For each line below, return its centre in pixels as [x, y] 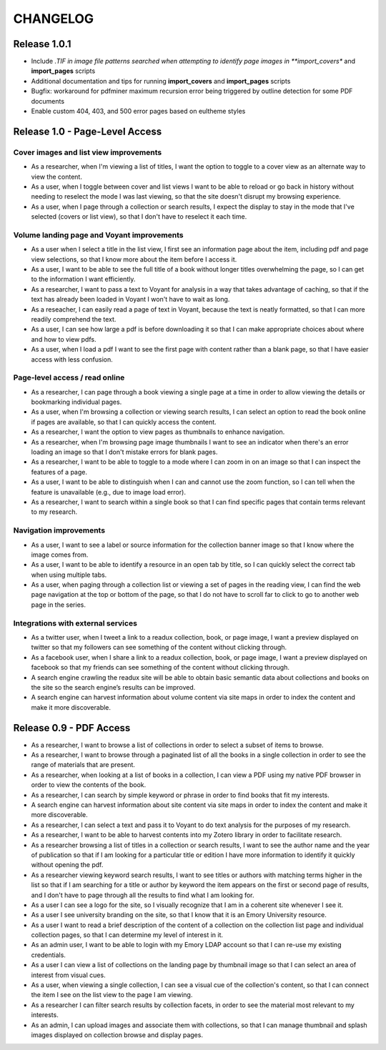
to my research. [54, 512]
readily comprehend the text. [74, 319]
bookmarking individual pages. [76, 402]
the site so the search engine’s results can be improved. [113, 687]
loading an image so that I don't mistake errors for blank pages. [124, 452]
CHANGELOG [54, 19]
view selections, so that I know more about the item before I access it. [134, 259]
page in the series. [58, 605]
